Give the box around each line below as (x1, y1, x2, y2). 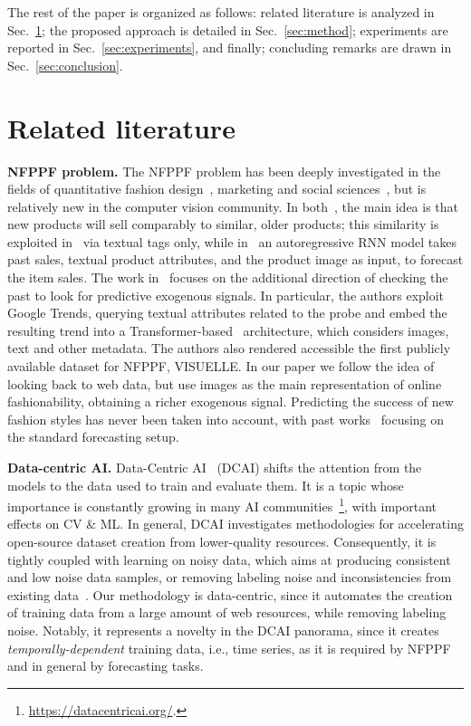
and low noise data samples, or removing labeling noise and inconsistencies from (7, 568, 452, 587)
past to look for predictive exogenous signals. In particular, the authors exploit (7, 285, 445, 304)
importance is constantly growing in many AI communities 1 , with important (7, 494, 437, 515)
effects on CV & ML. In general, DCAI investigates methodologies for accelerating (7, 514, 464, 533)
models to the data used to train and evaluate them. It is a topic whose (7, 475, 404, 494)
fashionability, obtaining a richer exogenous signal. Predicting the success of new (7, 392, 454, 411)
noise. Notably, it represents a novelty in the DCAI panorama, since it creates (7, 621, 439, 639)
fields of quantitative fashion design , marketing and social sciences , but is (7, 179, 427, 198)
